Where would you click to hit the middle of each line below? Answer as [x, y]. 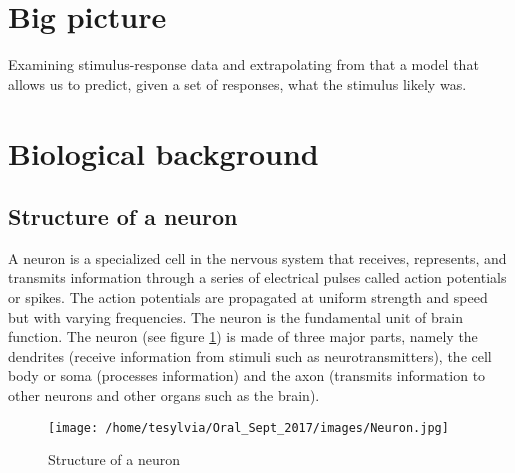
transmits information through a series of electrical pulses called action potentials [257, 277]
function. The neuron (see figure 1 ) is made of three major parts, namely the [243, 336]
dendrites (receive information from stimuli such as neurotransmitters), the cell [250, 355]
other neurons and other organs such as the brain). [164, 395]
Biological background [163, 152]
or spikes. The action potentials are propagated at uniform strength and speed [248, 297]
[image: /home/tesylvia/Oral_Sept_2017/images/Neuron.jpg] [248, 427]
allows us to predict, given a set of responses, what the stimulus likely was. [237, 83]
